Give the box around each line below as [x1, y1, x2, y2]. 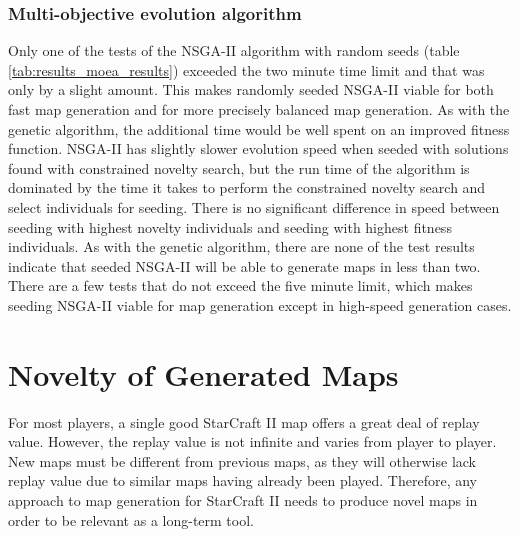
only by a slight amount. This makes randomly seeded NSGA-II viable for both [8, 79, 494, 100]
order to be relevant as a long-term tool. [8, 509, 254, 530]
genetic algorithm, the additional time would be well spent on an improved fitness [8, 118, 510, 139]
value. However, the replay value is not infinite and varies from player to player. [8, 431, 497, 452]
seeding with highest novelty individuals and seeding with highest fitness [8, 216, 452, 237]
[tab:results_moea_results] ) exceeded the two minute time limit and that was [8, 59, 485, 80]
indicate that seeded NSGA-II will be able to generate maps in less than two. [8, 255, 481, 276]
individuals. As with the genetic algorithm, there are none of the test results [8, 236, 475, 257]
